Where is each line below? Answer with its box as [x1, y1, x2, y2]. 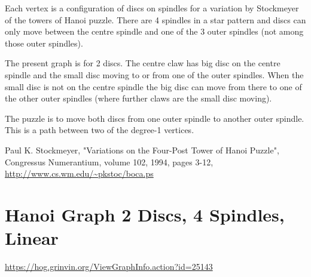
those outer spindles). [5, 36, 83, 49]
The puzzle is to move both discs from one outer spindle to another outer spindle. [5, 112, 304, 124]
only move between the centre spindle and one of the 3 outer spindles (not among [5, 25, 304, 38]
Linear [5, 226, 59, 250]
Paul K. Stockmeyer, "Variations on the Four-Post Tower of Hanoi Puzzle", [5, 143, 279, 156]
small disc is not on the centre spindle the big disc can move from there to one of [5, 80, 302, 93]
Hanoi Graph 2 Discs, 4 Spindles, [5, 202, 285, 226]
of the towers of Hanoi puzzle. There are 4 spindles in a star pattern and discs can [5, 13, 306, 26]
